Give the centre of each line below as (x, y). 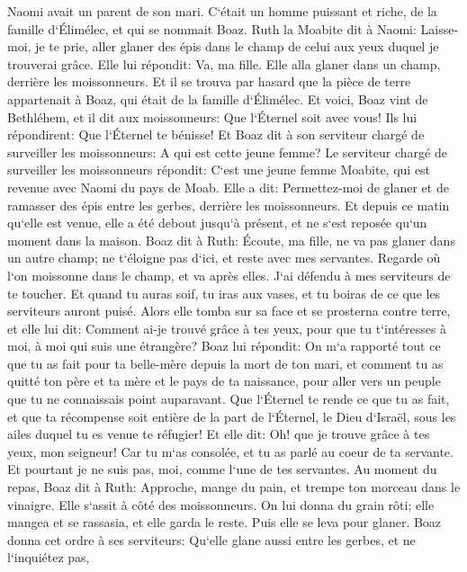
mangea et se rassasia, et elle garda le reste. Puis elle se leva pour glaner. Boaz (225, 522)
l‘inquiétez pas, (49, 557)
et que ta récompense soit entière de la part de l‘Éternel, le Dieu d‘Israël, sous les (232, 416)
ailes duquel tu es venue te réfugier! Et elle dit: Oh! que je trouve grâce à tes (219, 434)
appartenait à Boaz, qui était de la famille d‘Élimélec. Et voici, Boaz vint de (218, 98)
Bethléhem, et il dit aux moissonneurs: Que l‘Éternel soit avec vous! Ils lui (212, 116)
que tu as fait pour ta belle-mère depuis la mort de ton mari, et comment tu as (225, 363)
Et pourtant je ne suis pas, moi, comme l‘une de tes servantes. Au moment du (222, 469)
